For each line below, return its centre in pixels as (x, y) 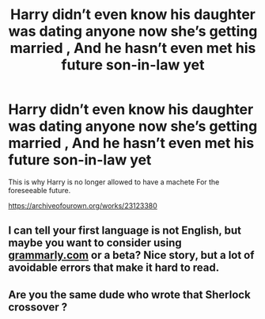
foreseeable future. (40, 190)
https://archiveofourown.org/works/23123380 (83, 205)
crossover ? (38, 307)
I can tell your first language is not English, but (125, 231)
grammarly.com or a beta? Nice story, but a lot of (131, 255)
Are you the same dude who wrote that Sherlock (129, 294)
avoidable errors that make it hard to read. (114, 268)
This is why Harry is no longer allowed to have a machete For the (114, 182)
